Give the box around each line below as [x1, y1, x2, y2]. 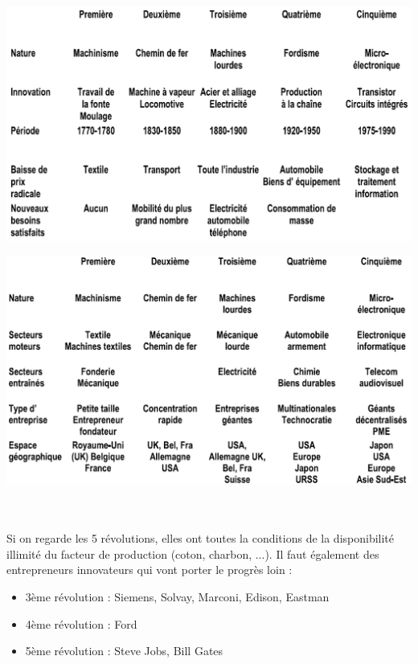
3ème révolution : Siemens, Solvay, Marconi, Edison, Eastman [25, 588, 330, 605]
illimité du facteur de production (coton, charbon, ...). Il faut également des [6, 545, 379, 562]
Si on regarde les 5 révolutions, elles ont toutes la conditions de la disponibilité [6, 530, 395, 547]
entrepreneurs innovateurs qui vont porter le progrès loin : [6, 561, 293, 578]
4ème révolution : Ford [25, 615, 137, 632]
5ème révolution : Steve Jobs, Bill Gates [25, 642, 223, 659]
